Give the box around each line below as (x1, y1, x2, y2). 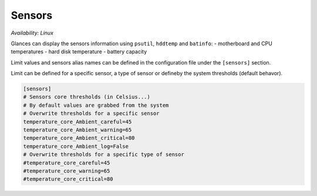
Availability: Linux (11, 29, 54, 36)
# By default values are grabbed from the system (23, 102, 169, 109)
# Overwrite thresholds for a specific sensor (23, 110, 160, 117)
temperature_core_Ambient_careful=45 (23, 118, 132, 125)
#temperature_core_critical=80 (23, 176, 114, 183)
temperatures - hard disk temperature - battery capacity (11, 48, 147, 55)
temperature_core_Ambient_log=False (23, 143, 129, 150)
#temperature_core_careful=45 (23, 159, 110, 166)
